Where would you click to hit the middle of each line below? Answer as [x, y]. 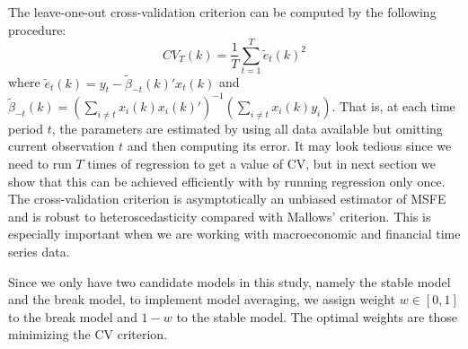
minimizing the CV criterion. [88, 334]
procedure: [37, 29]
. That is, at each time [393, 105]
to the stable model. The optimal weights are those [317, 316]
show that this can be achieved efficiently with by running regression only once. [227, 181]
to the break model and [73, 316]
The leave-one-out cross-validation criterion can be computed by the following [222, 12]
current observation [62, 146]
